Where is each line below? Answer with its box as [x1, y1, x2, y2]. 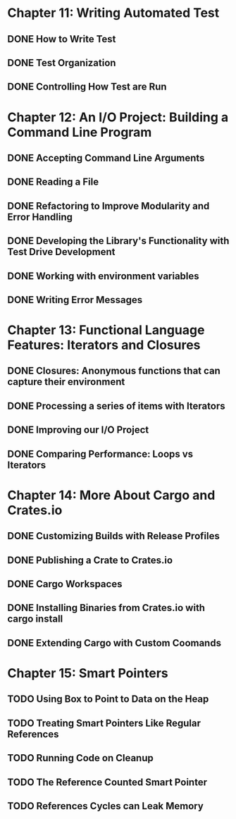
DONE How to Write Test [7, 33, 116, 45]
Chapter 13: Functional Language [7, 322, 205, 338]
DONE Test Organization [7, 56, 116, 68]
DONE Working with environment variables [7, 270, 199, 282]
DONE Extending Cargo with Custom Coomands [7, 636, 222, 649]
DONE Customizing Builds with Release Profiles [7, 530, 220, 542]
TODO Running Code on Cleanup [7, 752, 154, 764]
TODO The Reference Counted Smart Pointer [7, 776, 208, 788]
